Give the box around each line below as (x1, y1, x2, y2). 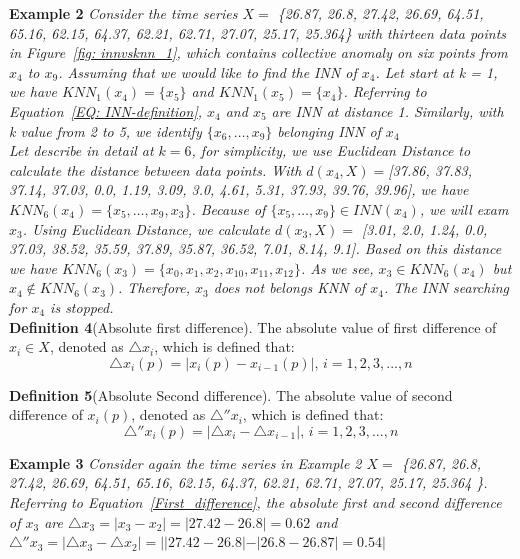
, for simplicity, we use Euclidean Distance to (191, 140, 471, 161)
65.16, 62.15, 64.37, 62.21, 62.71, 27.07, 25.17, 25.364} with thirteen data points (9, 22, 507, 43)
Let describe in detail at (9, 140, 154, 161)
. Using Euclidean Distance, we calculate (22, 218, 271, 239)
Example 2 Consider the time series (9, 3, 238, 23)
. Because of (191, 198, 266, 219)
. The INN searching (383, 277, 510, 298)
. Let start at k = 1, (375, 61, 498, 82)
